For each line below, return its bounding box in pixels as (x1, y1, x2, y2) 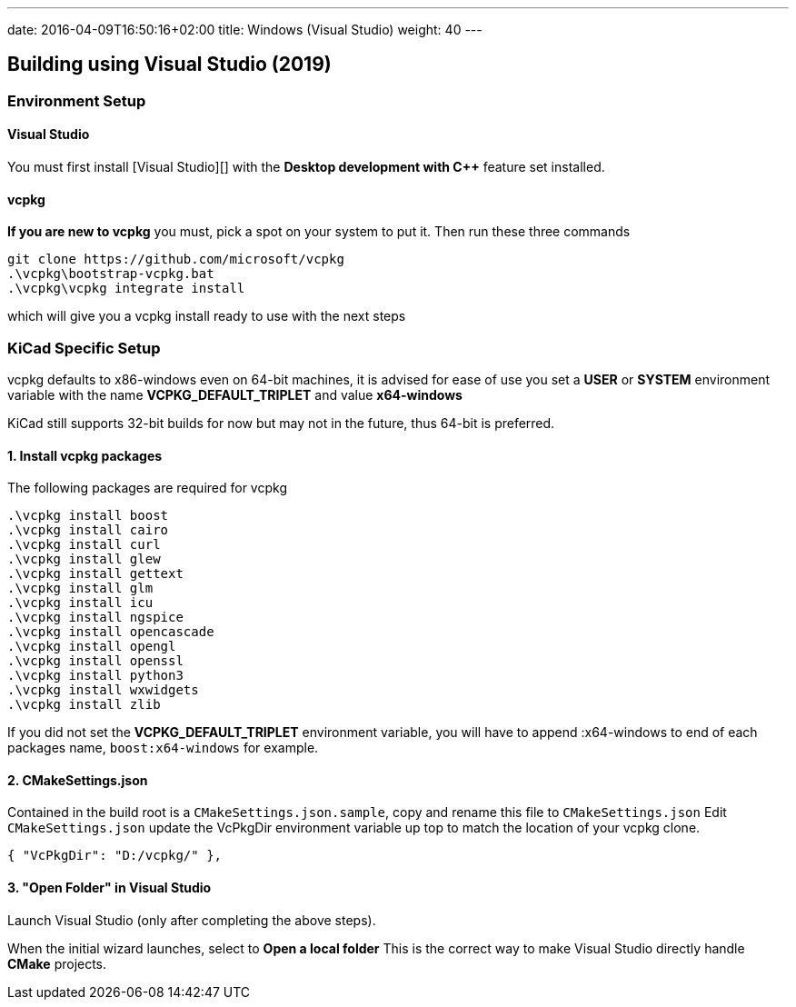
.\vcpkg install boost (7, 508, 169, 523)
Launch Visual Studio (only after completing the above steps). (7, 912, 376, 928)
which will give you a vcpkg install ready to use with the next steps (7, 308, 406, 324)
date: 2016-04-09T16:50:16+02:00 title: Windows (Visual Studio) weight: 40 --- (7, 22, 483, 37)
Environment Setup (7, 91, 146, 110)
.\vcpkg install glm (7, 581, 154, 596)
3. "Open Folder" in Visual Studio (7, 880, 212, 896)
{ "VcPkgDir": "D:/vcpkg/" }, (7, 848, 223, 863)
